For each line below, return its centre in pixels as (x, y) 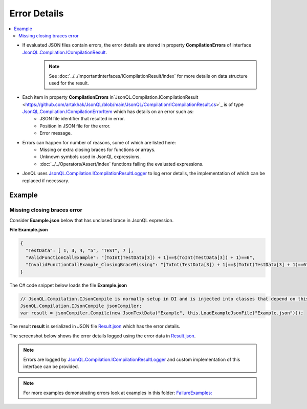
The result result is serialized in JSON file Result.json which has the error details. (95, 326)
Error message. (56, 133)
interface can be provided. (51, 367)
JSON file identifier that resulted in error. (82, 119)
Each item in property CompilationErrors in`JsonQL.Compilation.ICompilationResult (110, 97)
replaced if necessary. (46, 180)
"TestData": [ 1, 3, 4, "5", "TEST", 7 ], (80, 250)
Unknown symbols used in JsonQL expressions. (90, 157)
